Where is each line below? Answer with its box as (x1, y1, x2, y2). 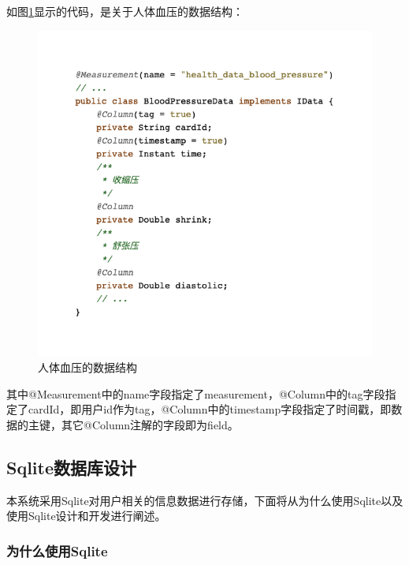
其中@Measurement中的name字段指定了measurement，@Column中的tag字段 (6, 385, 385, 402)
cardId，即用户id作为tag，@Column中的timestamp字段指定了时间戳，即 (28, 401, 392, 417)
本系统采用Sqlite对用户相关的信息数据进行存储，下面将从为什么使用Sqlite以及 (6, 492, 403, 508)
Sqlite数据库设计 (6, 455, 137, 479)
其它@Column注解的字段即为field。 (61, 416, 239, 432)
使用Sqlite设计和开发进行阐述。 (6, 507, 166, 524)
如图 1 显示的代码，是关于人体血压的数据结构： (6, 3, 244, 19)
